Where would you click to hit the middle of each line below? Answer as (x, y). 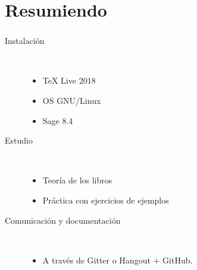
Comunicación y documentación (63, 220)
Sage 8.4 (58, 120)
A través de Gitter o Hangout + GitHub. (118, 260)
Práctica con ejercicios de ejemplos (106, 200)
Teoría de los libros (77, 180)
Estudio (19, 140)
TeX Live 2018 (69, 80)
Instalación (25, 41)
